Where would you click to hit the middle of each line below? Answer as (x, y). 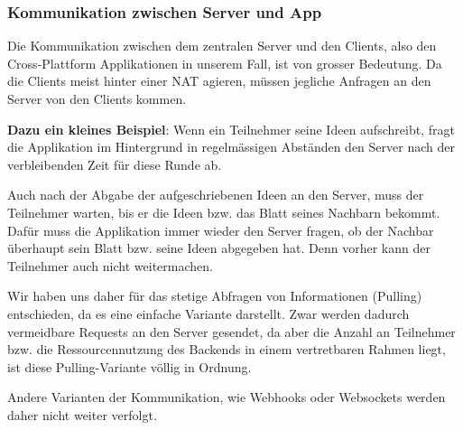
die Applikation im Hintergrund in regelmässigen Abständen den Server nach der (231, 147)
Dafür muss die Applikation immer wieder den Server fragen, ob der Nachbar (221, 230)
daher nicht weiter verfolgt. (82, 414)
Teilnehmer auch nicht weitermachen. (110, 265)
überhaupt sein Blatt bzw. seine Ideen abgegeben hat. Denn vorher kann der (219, 248)
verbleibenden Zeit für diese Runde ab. (115, 164)
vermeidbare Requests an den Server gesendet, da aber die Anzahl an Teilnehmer (231, 331)
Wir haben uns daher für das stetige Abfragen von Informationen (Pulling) (215, 296)
